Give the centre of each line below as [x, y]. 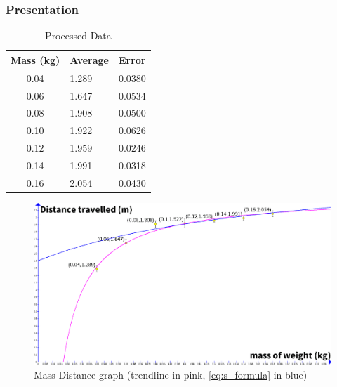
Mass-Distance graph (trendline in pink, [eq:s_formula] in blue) [171, 375]
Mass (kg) [35, 59]
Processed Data [78, 35]
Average [89, 59]
